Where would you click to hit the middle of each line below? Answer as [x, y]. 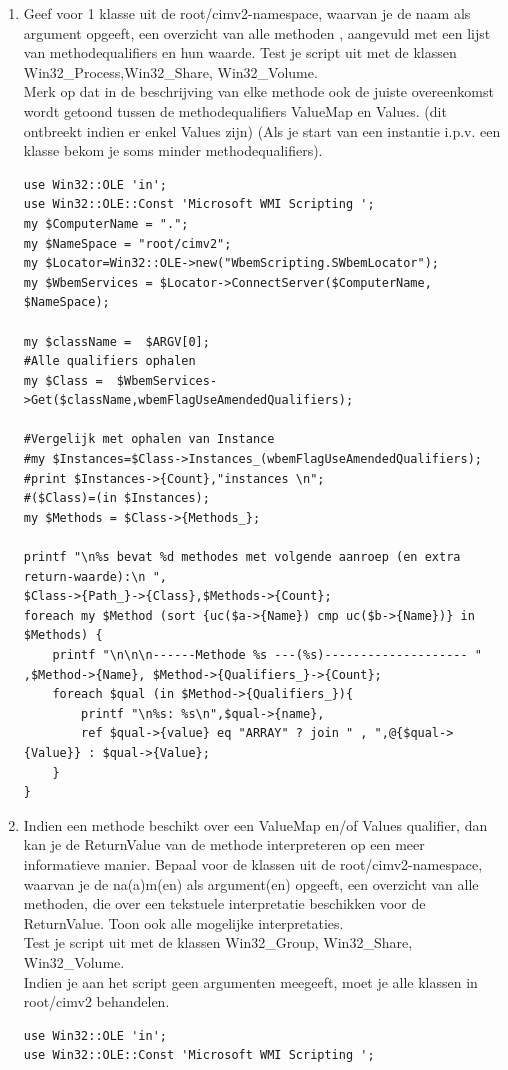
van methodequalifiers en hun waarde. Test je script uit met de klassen [240, 52]
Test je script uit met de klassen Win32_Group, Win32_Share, [218, 942]
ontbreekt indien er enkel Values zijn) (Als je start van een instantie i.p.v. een [262, 130]
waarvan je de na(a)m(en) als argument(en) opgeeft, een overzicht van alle [251, 883]
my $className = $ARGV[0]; [116, 341]
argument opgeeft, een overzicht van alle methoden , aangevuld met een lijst [257, 32]
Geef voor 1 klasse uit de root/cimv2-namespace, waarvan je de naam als [247, 13]
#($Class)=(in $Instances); [116, 498]
